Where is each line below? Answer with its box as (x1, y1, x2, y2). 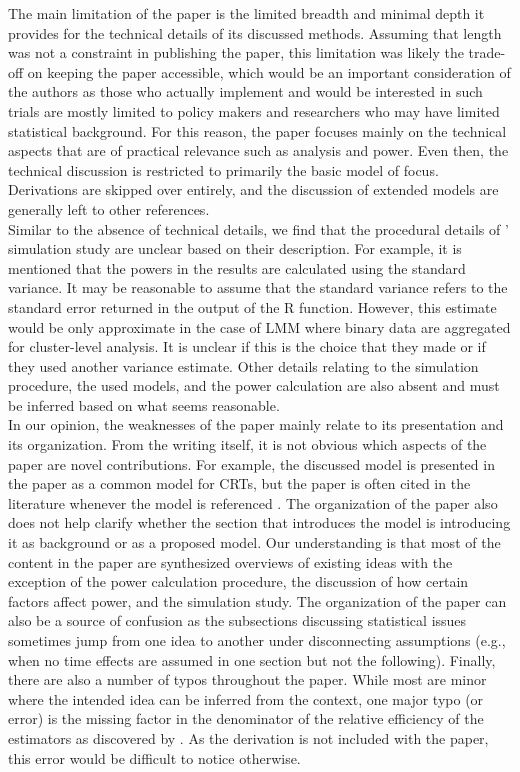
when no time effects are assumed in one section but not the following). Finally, (8, 649, 496, 670)
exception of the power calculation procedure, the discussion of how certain (8, 571, 469, 592)
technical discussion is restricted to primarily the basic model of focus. (8, 159, 439, 180)
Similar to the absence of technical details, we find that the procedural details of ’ (8, 218, 509, 239)
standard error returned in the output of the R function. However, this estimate (8, 296, 497, 317)
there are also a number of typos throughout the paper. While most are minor (8, 669, 487, 690)
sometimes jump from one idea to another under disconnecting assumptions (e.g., (8, 630, 506, 650)
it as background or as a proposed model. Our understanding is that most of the (8, 532, 501, 553)
